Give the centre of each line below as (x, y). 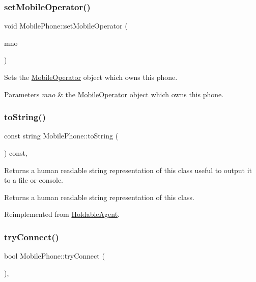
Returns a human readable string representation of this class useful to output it (128, 170)
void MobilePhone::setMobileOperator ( (66, 26)
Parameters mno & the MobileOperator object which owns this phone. (114, 94)
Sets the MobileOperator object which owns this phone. (91, 77)
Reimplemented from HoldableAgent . (62, 214)
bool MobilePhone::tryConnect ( (54, 256)
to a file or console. (34, 180)
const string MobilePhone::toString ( (61, 136)
